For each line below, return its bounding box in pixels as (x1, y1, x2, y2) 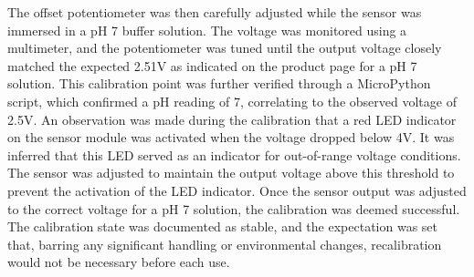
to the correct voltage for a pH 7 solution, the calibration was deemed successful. (7, 199, 460, 218)
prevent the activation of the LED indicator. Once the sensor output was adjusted (7, 180, 467, 200)
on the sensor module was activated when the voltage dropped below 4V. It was (7, 128, 455, 147)
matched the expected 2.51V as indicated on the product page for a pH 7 (7, 56, 417, 75)
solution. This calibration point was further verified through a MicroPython (7, 74, 431, 93)
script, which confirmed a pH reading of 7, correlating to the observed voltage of (7, 91, 457, 110)
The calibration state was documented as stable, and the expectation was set (7, 217, 438, 236)
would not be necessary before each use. (7, 252, 230, 272)
